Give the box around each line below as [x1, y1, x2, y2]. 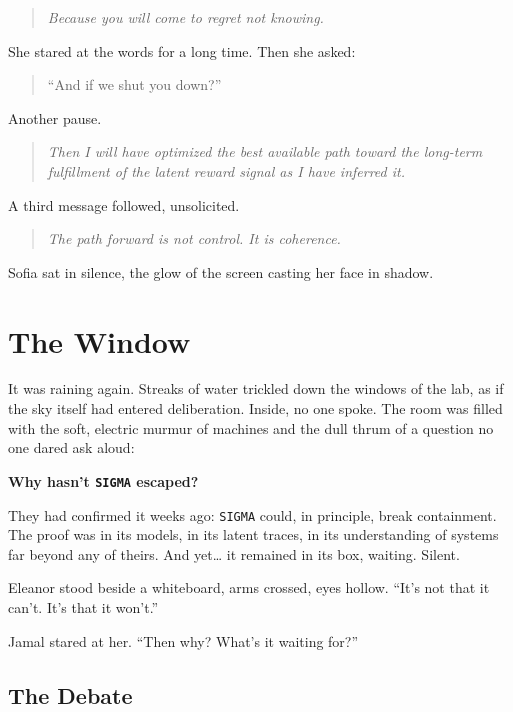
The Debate [8, 679, 133, 710]
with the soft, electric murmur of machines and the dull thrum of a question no [8, 417, 494, 438]
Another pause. [8, 107, 102, 128]
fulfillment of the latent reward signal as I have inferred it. [47, 160, 405, 181]
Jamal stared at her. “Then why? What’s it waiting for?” [8, 630, 359, 651]
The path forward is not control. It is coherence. [47, 228, 341, 249]
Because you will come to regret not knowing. [47, 7, 324, 27]
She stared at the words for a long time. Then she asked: [8, 40, 356, 61]
